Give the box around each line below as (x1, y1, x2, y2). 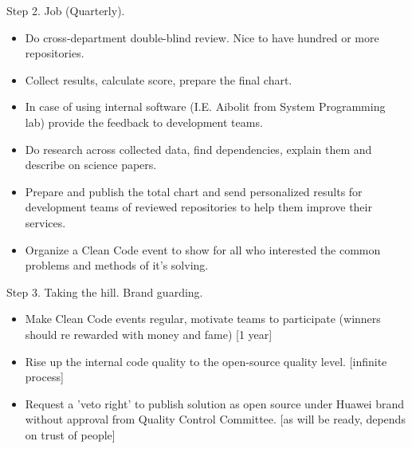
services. (25, 214, 66, 230)
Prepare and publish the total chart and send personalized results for (25, 183, 363, 199)
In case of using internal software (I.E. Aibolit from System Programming (25, 98, 386, 115)
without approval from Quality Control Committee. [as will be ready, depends (25, 411, 406, 427)
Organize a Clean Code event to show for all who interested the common (25, 241, 381, 258)
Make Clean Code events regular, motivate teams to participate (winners (25, 310, 381, 327)
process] (25, 368, 64, 385)
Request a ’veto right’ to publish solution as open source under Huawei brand (25, 395, 404, 412)
